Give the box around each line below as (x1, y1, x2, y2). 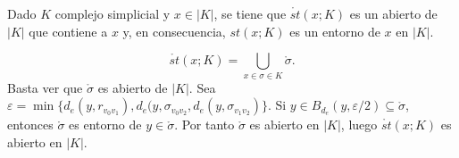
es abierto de (97, 78, 168, 96)
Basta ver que (7, 78, 83, 96)
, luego (340, 115, 378, 134)
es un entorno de (289, 21, 380, 40)
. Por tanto (174, 115, 235, 134)
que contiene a (29, 21, 108, 40)
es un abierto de (349, 4, 438, 22)
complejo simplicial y (54, 4, 171, 22)
